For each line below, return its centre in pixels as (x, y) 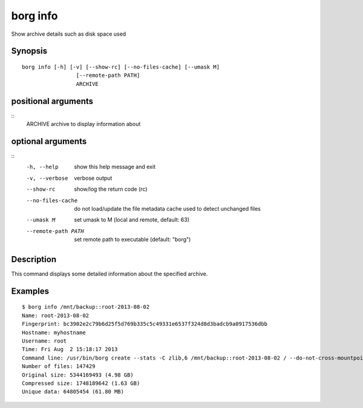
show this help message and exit (115, 167)
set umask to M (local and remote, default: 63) (132, 220)
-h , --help (42, 167)
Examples (30, 291)
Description (34, 259)
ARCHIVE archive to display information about (83, 124)
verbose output (93, 178)
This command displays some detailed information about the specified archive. (110, 274)
